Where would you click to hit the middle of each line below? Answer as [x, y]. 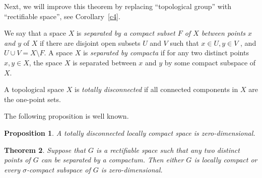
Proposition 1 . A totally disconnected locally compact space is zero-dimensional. [130, 132]
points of [17, 160]
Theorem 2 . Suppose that [45, 150]
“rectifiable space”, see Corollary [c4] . [62, 16]
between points [223, 33]
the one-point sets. [32, 99]
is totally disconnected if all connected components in [156, 89]
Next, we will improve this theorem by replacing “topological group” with [118, 6]
